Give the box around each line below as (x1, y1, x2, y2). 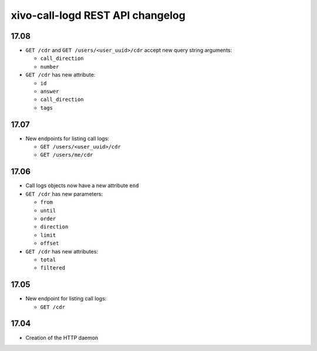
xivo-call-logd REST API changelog (11, 9, 186, 22)
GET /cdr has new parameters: (25, 190, 103, 197)
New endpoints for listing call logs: (25, 135, 110, 142)
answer (40, 88, 59, 95)
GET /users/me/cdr (40, 151, 93, 158)
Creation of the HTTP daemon (25, 334, 99, 341)
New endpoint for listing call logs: (25, 295, 107, 302)
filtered (40, 265, 66, 271)
